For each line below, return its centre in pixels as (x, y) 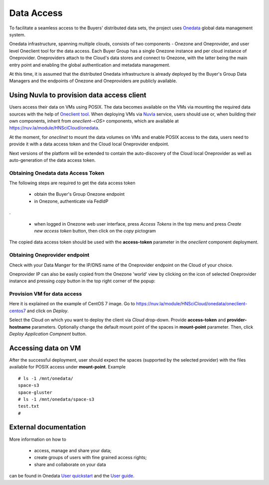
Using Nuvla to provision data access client (78, 95)
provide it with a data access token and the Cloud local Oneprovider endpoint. (89, 144)
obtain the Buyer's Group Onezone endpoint (79, 194)
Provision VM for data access (46, 294)
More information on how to (38, 439)
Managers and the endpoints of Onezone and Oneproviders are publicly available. (93, 81)
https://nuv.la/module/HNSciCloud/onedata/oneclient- (192, 304)
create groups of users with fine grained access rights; (90, 458)
